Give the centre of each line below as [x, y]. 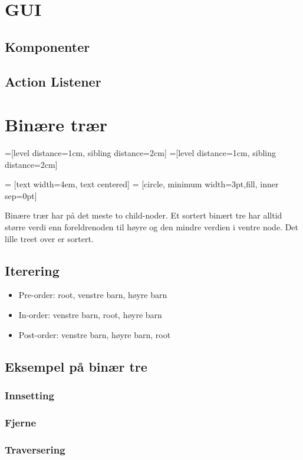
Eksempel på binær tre [76, 366]
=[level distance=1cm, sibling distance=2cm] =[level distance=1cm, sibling [141, 153]
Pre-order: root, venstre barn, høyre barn [93, 295]
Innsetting [29, 395]
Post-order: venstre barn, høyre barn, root [95, 334]
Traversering [35, 449]
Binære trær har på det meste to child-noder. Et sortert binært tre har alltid [144, 215]
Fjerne [21, 422]
